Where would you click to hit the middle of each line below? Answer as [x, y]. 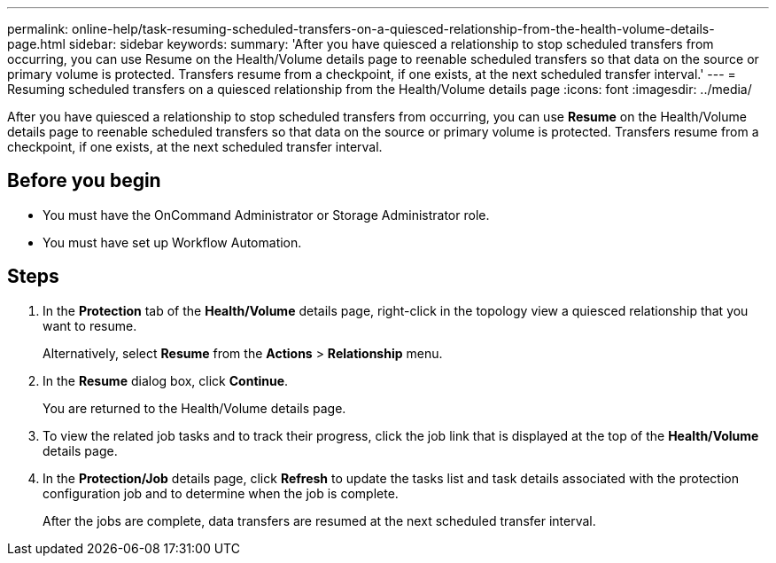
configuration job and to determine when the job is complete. [221, 493]
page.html [36, 44]
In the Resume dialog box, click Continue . [166, 380]
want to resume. [90, 325]
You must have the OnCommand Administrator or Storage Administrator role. [266, 215]
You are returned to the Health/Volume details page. [194, 408]
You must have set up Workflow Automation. [172, 242]
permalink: [38, 29]
